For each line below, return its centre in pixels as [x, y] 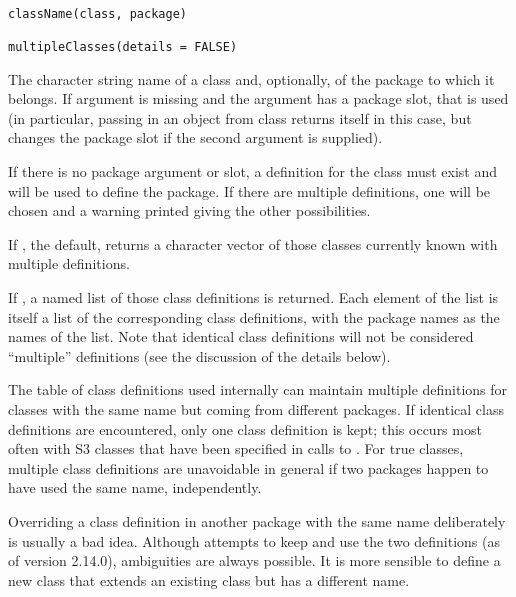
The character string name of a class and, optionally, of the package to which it [251, 78]
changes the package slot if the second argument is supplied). [195, 137]
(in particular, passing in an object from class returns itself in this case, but [240, 117]
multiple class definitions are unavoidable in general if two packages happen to [248, 467]
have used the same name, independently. [135, 487]
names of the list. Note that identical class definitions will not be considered [241, 336]
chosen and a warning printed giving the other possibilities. [189, 210]
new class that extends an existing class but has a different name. [209, 579]
